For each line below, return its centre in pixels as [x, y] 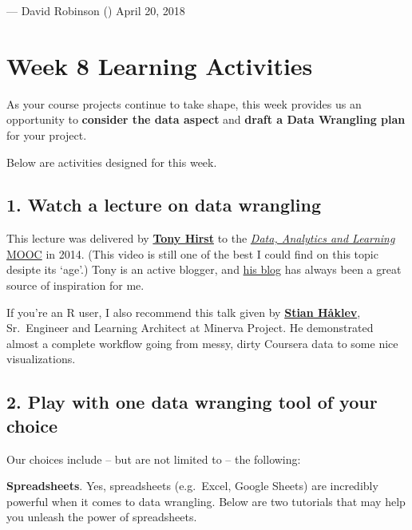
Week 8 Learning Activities [160, 65]
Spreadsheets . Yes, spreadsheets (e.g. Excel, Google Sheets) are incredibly [192, 486]
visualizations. [41, 359]
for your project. [47, 134]
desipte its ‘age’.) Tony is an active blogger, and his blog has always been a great [204, 269]
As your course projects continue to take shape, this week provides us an [184, 103]
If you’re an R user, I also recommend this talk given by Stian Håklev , [184, 312]
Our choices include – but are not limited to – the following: [154, 459]
